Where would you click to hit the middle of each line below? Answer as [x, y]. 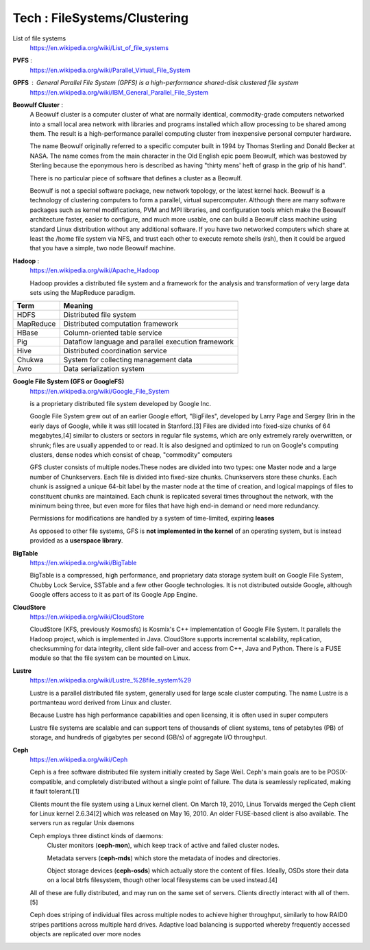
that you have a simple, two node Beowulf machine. [103, 248]
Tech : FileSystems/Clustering [100, 18]
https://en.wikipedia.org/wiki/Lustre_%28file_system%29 [111, 680]
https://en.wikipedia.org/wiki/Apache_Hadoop [95, 270]
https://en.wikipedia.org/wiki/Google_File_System [100, 391]
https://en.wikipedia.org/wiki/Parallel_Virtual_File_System [110, 70]
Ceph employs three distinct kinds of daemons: [97, 835]
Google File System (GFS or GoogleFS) [69, 381]
